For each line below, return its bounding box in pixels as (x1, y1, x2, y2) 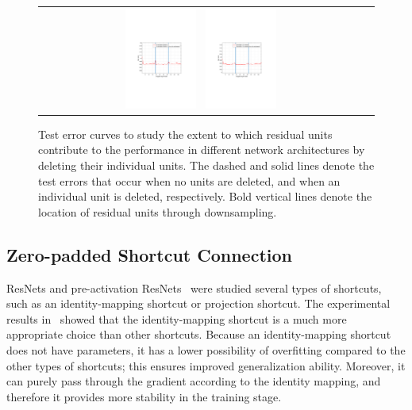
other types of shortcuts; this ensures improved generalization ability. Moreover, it (6, 357, 406, 374)
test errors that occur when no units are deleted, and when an (38, 172, 341, 189)
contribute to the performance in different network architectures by (38, 141, 365, 158)
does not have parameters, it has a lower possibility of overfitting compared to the (6, 342, 406, 358)
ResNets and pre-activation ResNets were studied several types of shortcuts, (6, 279, 382, 296)
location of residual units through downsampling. (38, 203, 277, 220)
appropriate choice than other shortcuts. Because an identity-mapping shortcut (6, 326, 391, 343)
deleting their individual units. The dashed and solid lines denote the (38, 157, 375, 174)
